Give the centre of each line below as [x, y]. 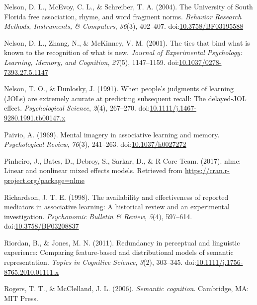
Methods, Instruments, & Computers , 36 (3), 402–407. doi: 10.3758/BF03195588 [124, 26]
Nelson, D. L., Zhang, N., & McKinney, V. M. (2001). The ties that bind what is [127, 42]
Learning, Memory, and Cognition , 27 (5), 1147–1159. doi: [91, 62]
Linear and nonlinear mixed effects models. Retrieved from [93, 170]
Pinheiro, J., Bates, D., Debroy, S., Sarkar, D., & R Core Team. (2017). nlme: [123, 160]
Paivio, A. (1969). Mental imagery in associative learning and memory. [112, 134]
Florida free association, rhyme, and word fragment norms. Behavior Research [123, 16]
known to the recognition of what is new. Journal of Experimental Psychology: [123, 52]
